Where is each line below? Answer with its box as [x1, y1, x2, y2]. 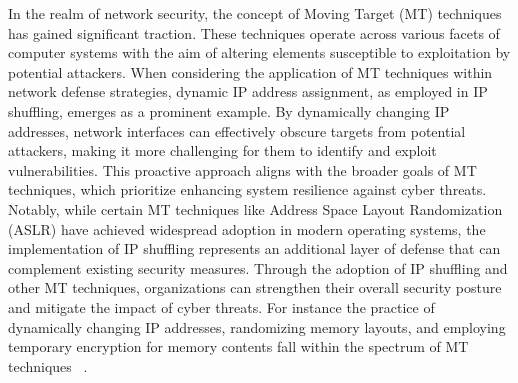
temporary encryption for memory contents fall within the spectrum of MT [8, 336, 469, 357]
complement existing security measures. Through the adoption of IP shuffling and [8, 257, 508, 278]
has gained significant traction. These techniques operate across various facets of [8, 22, 500, 43]
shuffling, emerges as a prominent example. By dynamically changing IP [8, 100, 450, 121]
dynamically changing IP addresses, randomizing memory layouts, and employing [8, 316, 506, 337]
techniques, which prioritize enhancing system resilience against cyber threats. [8, 179, 487, 200]
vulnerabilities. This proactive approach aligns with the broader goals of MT [8, 159, 477, 180]
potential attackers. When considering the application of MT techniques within [8, 61, 493, 82]
